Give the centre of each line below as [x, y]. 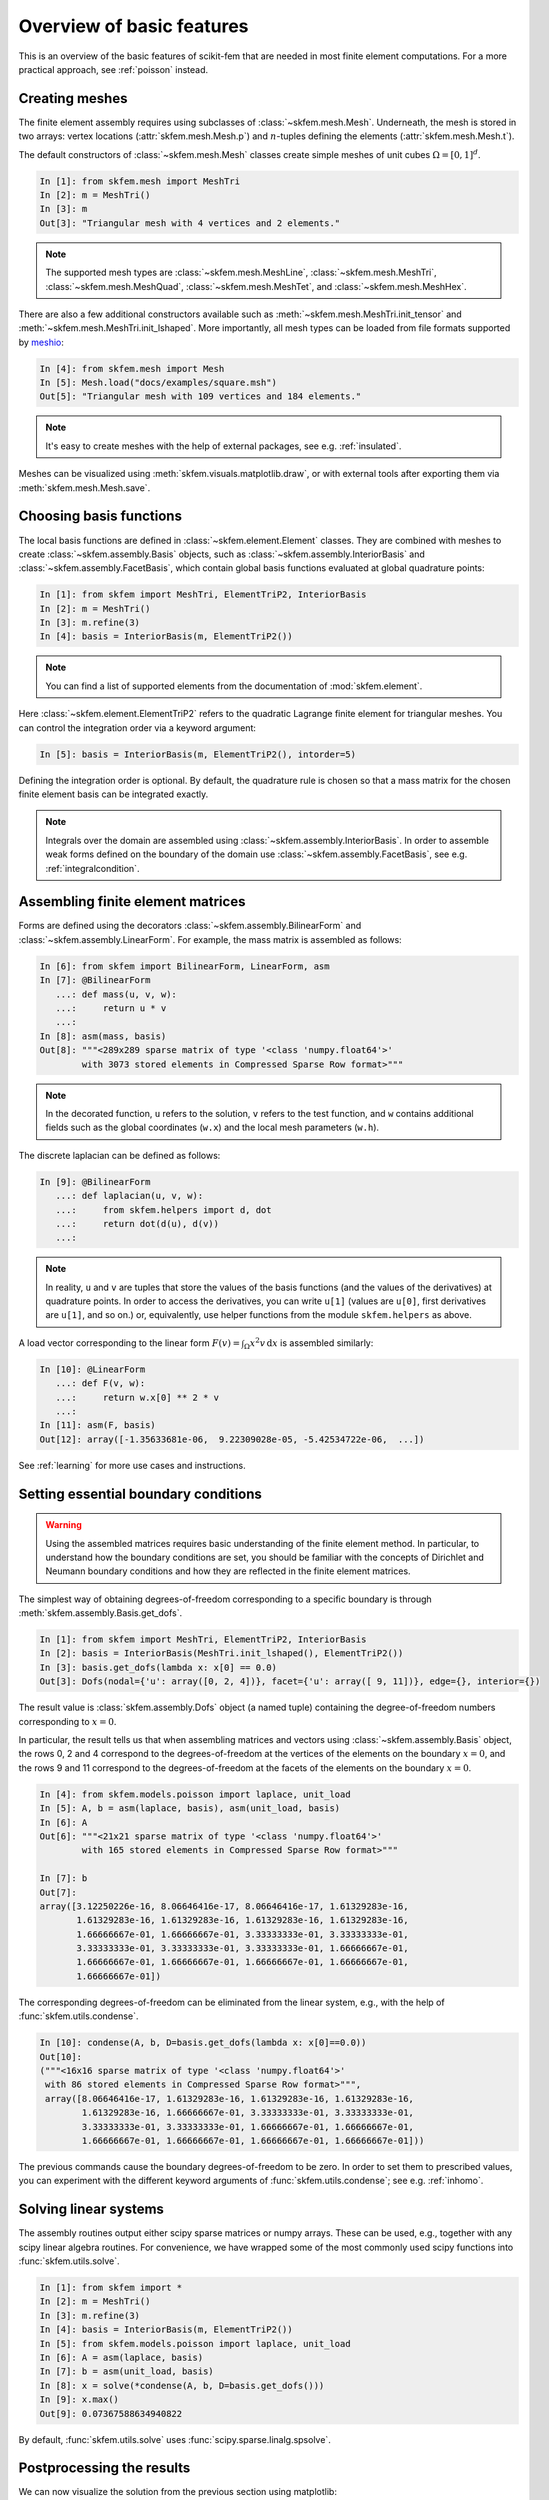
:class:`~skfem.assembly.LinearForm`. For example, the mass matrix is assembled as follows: [210, 939]
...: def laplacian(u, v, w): [129, 1196]
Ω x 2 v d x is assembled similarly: [308, 1343]
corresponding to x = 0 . [67, 1721]
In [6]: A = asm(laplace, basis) [121, 2357]
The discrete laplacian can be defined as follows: [119, 1155]
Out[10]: [61, 2056]
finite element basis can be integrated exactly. [113, 794]
